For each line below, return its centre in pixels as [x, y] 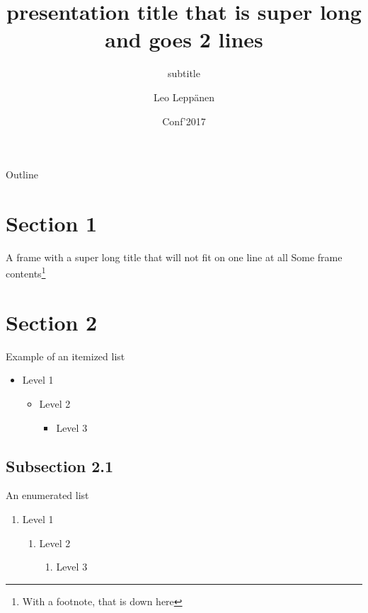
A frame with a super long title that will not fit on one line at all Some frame [174, 257]
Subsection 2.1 [60, 465]
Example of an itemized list [65, 356]
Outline [22, 174]
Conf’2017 [184, 121]
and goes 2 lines [184, 39]
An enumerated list [47, 495]
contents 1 [26, 273]
